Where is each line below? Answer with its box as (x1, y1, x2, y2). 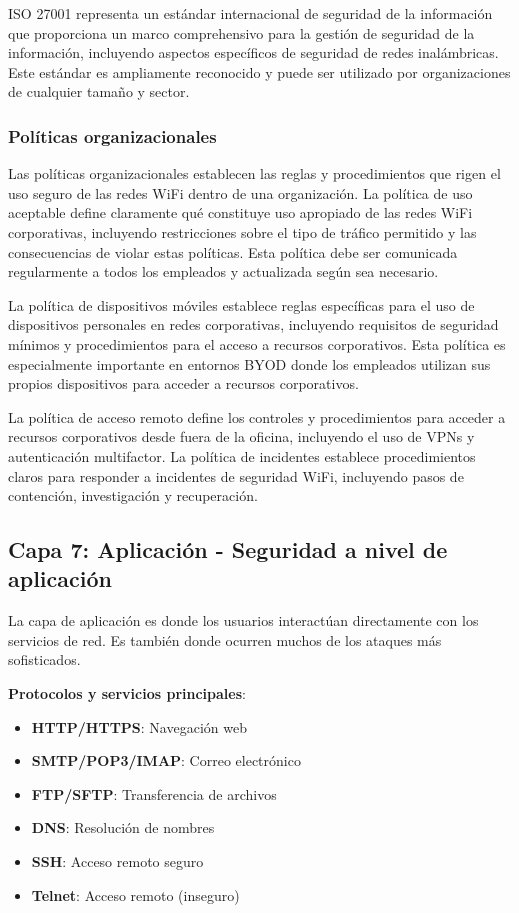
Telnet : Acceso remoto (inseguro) (31, 884, 240, 905)
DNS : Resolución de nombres (31, 817, 215, 838)
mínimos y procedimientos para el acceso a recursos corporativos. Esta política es (8, 333, 506, 354)
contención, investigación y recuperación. (8, 485, 258, 506)
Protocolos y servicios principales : (8, 683, 246, 704)
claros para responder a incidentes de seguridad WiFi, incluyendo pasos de (8, 465, 464, 486)
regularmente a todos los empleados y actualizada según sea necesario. (8, 261, 439, 282)
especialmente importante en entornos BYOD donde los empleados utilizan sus (8, 353, 491, 374)
